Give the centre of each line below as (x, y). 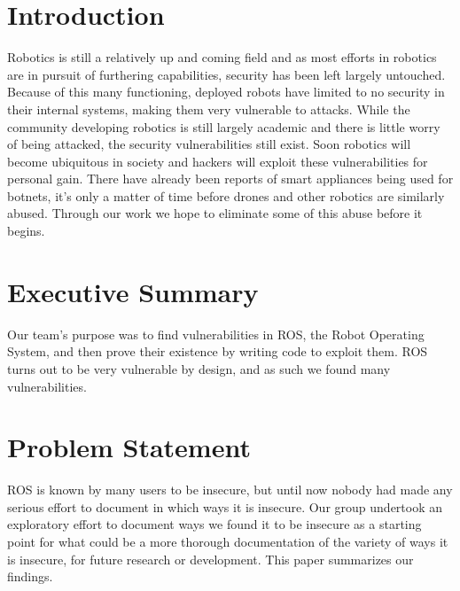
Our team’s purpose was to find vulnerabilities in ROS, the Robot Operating (216, 334)
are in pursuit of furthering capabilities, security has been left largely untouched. (226, 74)
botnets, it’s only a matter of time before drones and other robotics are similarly (226, 195)
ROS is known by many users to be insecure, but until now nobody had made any (230, 490)
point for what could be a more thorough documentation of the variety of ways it (228, 542)
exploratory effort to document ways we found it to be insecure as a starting (214, 524)
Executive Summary (133, 291)
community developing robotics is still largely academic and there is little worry (224, 126)
